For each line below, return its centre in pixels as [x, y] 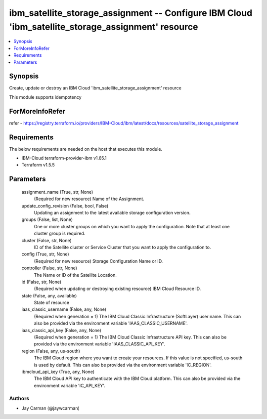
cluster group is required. [60, 233]
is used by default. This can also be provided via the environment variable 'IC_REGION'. [123, 365]
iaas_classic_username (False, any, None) [64, 309]
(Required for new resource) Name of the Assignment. [89, 199]
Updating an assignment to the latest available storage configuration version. [112, 212]
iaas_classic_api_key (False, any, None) [61, 330]
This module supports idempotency [45, 97]
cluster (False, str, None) [46, 240]
